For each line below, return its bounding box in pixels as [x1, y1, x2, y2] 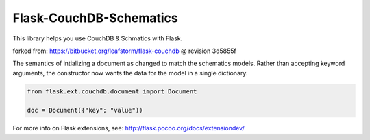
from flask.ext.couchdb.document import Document [27, 87, 197, 95]
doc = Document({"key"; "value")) [27, 106, 143, 115]
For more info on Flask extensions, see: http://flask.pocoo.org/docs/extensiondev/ [12, 124, 245, 132]
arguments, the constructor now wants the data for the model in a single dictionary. [12, 69, 248, 77]
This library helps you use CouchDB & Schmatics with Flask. [12, 34, 183, 43]
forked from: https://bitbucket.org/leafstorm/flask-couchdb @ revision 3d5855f [12, 47, 236, 55]
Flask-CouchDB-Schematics [12, 10, 178, 25]
